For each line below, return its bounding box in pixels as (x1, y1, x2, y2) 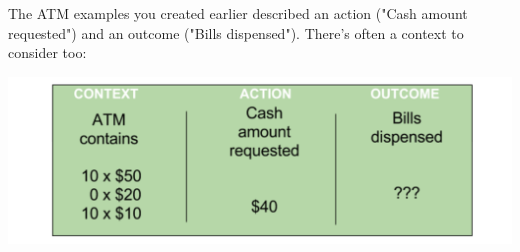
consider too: (8, 42, 87, 63)
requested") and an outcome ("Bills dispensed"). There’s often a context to (8, 22, 464, 43)
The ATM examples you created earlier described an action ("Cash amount (8, 3, 468, 23)
